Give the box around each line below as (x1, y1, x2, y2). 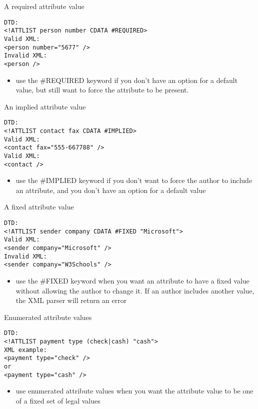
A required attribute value (4, 1, 84, 11)
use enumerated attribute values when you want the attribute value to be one (15, 385, 253, 396)
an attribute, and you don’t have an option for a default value (15, 184, 206, 195)
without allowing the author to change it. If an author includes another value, (15, 285, 254, 295)
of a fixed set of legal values (15, 395, 100, 405)
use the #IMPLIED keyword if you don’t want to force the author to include (15, 175, 252, 185)
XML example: (4, 346, 47, 353)
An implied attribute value (4, 101, 86, 111)
